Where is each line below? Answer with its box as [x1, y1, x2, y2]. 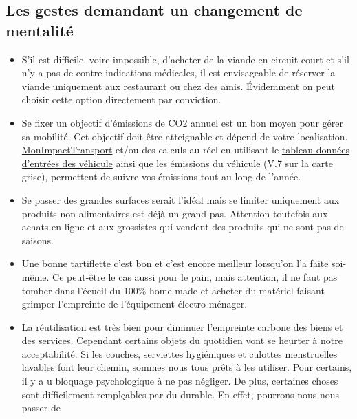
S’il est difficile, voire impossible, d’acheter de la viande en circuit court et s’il [21, 52, 349, 66]
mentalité [6, 19, 74, 41]
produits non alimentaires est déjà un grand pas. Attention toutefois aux [21, 206, 328, 220]
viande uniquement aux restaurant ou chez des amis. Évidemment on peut [21, 78, 335, 93]
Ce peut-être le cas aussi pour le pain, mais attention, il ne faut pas [52, 269, 338, 283]
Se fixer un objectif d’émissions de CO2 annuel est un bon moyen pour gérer [21, 115, 343, 129]
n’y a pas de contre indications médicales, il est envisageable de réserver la [21, 65, 336, 80]
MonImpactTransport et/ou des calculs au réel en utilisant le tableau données [21, 142, 349, 157]
